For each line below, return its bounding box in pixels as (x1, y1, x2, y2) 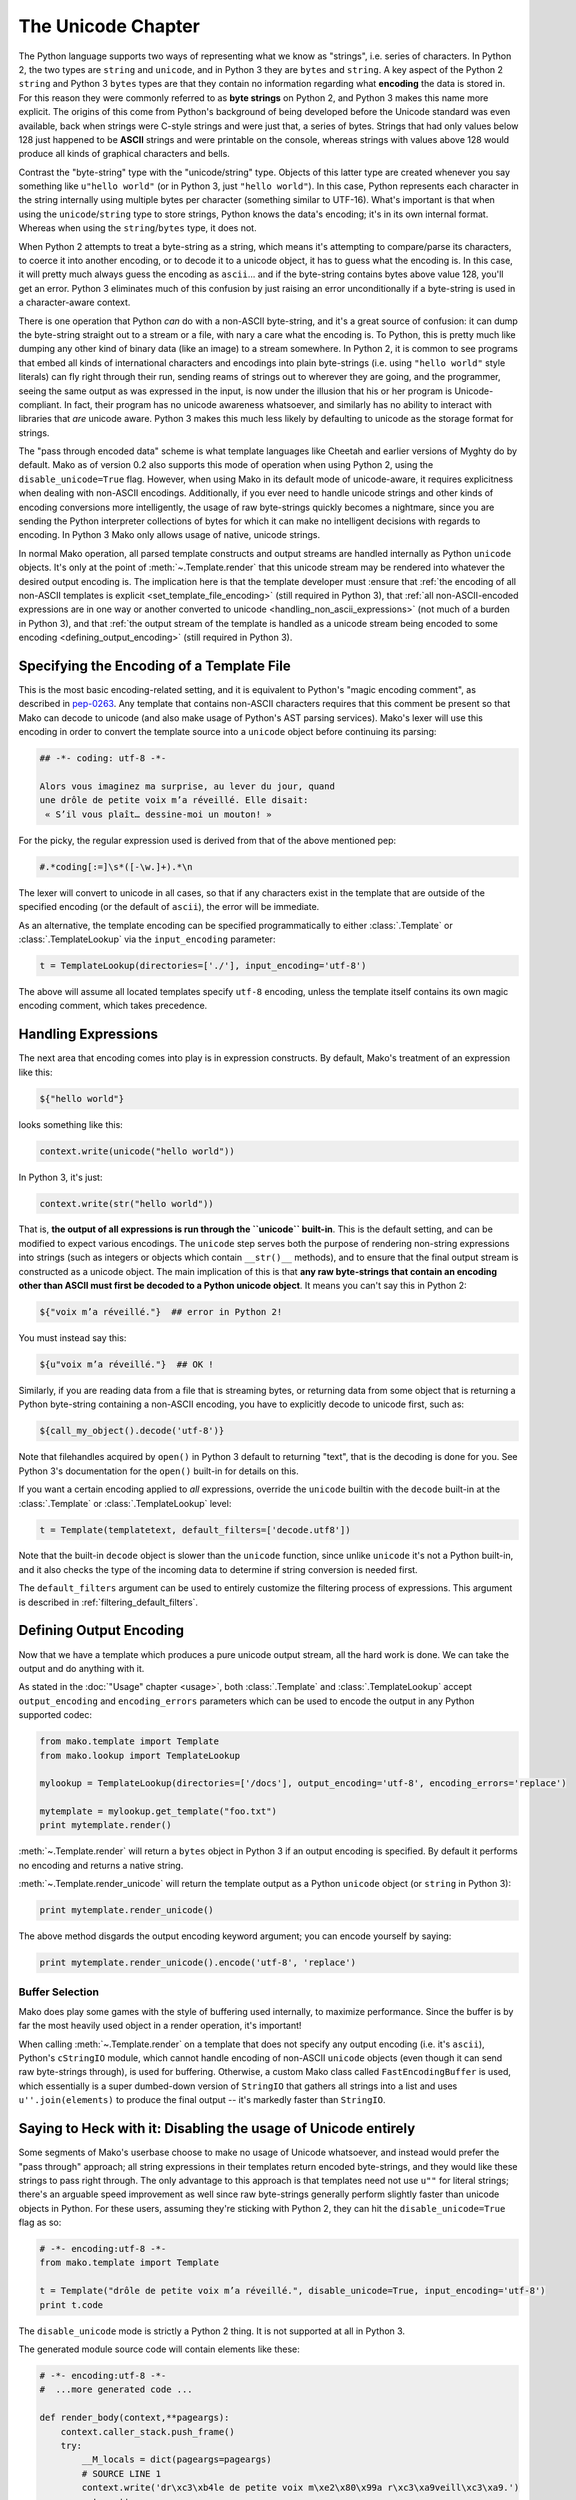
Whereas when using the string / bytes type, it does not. (18, 222, 257, 234)
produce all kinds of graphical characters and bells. (18, 148, 230, 160)
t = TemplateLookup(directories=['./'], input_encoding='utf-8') (39, 960, 367, 971)
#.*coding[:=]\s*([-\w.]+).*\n (39, 861, 194, 872)
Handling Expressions (18, 1026, 159, 1043)
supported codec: (18, 1709, 92, 1721)
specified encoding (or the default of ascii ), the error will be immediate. (18, 901, 320, 913)
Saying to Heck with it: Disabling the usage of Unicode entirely (18, 2120, 416, 2137)
